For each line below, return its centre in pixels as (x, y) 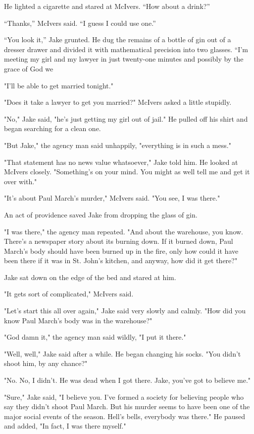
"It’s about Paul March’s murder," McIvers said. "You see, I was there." (112, 198)
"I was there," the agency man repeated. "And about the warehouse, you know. (124, 231)
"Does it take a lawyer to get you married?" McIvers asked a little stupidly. (118, 102)
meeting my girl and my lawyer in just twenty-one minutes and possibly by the (124, 59)
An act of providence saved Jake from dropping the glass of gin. (101, 214)
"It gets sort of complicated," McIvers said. (69, 294)
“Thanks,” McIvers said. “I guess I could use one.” (80, 23)
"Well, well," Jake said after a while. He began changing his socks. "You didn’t (123, 353)
